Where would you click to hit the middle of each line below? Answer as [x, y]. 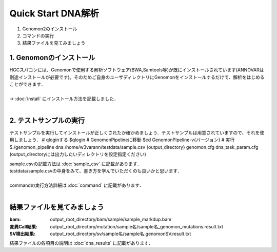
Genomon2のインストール [50, 29]
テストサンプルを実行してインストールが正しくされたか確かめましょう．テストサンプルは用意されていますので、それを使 [137, 133]
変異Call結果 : [24, 226]
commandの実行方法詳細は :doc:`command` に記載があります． [77, 185]
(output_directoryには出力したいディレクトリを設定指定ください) [78, 154]
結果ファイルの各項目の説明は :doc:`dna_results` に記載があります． [81, 243]
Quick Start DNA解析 [54, 13]
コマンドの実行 [38, 35]
